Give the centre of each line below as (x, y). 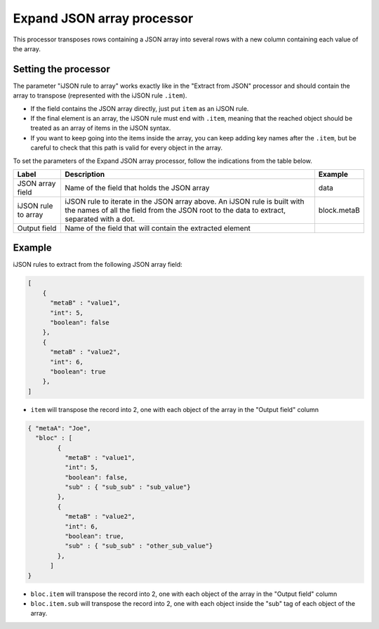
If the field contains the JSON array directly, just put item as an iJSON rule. (140, 108)
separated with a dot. (100, 219)
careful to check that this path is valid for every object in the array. (127, 148)
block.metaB (339, 210)
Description (85, 174)
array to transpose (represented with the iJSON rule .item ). (100, 95)
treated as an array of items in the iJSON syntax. (101, 128)
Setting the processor (61, 69)
